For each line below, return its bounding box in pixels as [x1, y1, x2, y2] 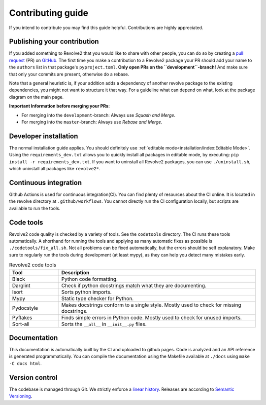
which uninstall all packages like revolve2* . [9, 166, 100, 172]
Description [61, 269, 90, 276]
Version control [9, 373, 58, 382]
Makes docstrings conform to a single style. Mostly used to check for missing [61, 301, 241, 308]
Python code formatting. [61, 275, 118, 282]
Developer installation [9, 132, 78, 140]
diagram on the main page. [9, 94, 64, 100]
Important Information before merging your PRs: [9, 103, 110, 109]
